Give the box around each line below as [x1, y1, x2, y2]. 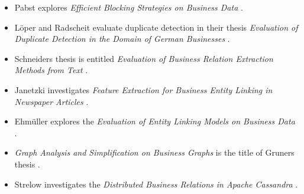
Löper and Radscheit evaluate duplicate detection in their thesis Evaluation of [14, 21, 298, 33]
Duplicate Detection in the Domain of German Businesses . [14, 32, 230, 45]
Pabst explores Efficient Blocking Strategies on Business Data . [14, 1, 243, 13]
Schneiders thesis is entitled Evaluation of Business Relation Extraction [14, 52, 273, 64]
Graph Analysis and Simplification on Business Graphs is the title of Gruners [14, 146, 295, 159]
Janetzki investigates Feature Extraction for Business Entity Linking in [14, 83, 273, 96]
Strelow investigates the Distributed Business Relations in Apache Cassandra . [14, 177, 298, 190]
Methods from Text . [14, 64, 88, 76]
